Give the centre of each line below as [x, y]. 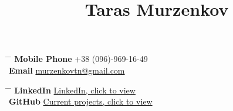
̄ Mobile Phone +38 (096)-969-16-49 [78, 59]
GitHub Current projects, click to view [81, 101]
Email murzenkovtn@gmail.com [67, 70]
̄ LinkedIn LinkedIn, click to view [72, 90]
